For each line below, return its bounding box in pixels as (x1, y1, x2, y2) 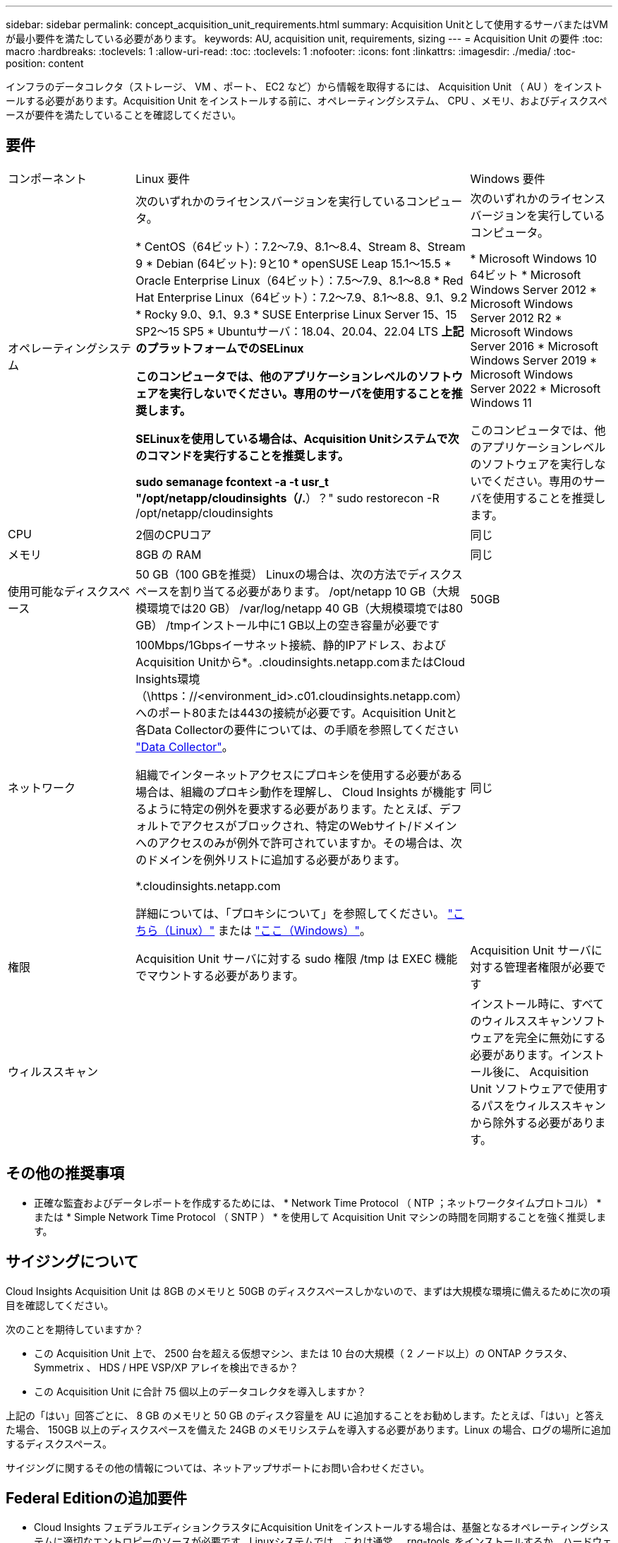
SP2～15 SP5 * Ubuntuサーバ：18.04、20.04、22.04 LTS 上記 (135, 324, 464, 338)
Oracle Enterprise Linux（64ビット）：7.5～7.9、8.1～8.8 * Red (135, 273, 464, 288)
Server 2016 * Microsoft (470, 338, 599, 353)
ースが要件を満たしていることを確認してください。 (6, 109, 242, 121)
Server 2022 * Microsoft (470, 381, 601, 396)
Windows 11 (470, 395, 532, 410)
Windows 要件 (470, 171, 545, 186)
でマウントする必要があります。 (135, 968, 304, 983)
